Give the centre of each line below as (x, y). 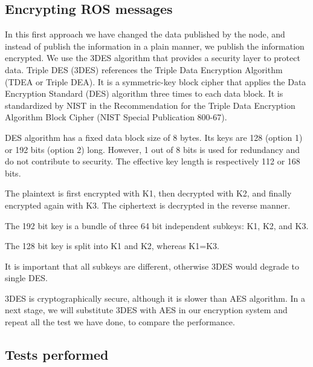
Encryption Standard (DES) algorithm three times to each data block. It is (144, 93)
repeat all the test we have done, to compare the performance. (120, 322)
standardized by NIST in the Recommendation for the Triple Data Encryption (150, 105)
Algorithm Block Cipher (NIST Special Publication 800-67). (116, 117)
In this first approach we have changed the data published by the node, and (145, 34)
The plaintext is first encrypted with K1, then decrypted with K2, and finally (148, 193)
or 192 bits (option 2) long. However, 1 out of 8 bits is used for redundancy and (153, 149)
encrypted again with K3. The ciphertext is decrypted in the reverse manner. (148, 205)
